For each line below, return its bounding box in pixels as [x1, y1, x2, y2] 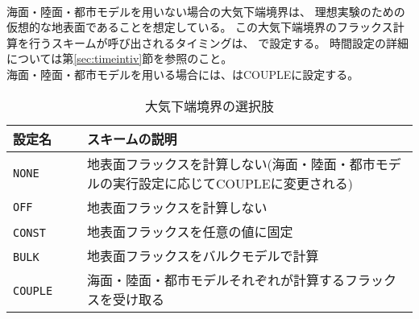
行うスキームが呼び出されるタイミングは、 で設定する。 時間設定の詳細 [28, 34, 409, 51]
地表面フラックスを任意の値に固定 [86, 222, 293, 241]
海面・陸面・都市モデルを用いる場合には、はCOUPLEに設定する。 [6, 65, 359, 82]
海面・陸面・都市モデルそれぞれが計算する [86, 270, 345, 289]
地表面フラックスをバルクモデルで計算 [86, 246, 319, 265]
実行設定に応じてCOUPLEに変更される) [112, 173, 353, 193]
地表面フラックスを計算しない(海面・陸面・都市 [86, 154, 375, 173]
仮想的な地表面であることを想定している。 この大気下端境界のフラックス [6, 19, 393, 35]
